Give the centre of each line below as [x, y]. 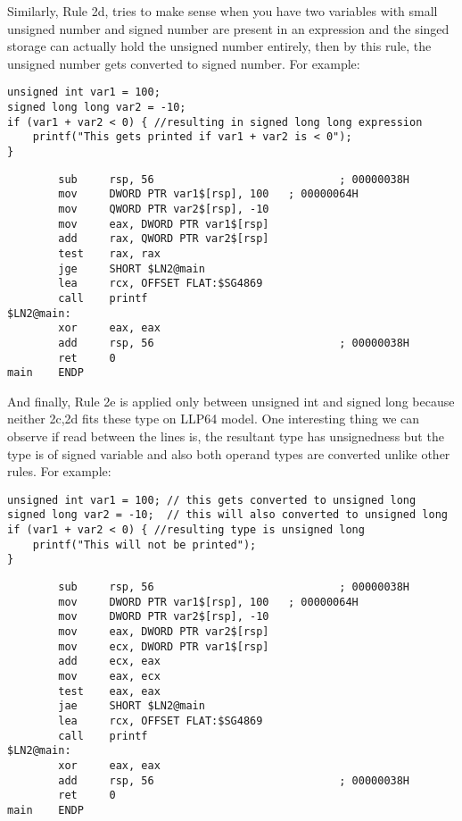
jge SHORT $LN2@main [132, 268]
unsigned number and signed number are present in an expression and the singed [228, 28]
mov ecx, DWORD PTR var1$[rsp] [164, 646]
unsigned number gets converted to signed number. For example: [184, 63]
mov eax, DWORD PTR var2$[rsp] [164, 632]
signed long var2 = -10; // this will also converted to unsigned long [227, 515]
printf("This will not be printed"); [144, 545]
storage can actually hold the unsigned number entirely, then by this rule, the [219, 46]
